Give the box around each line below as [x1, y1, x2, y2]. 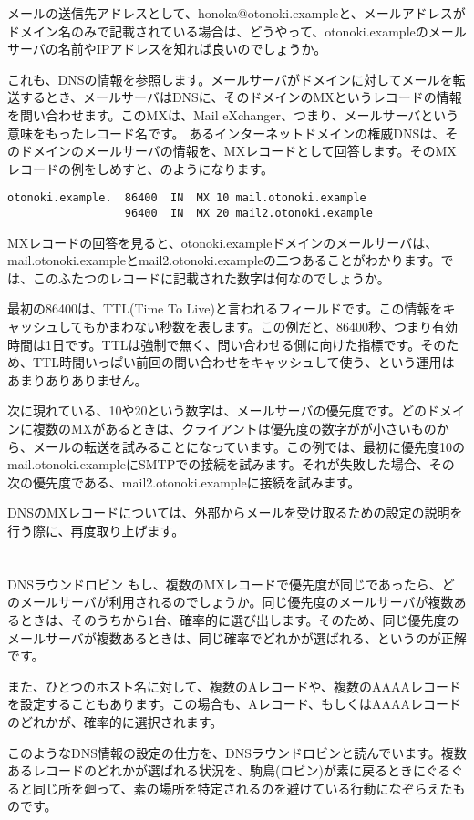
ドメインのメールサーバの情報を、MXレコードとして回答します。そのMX [19, 141, 457, 160]
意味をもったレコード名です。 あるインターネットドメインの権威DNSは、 [7, 123, 446, 142]
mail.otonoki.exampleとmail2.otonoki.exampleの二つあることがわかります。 [7, 251, 441, 270]
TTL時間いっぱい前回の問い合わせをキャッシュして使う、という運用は [32, 353, 455, 372]
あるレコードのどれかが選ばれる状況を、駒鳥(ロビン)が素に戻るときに [7, 761, 426, 780]
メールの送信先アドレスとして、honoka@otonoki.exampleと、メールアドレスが [7, 4, 466, 22]
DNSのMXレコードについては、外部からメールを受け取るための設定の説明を [7, 503, 463, 522]
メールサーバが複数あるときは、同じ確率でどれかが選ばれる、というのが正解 [7, 628, 467, 647]
